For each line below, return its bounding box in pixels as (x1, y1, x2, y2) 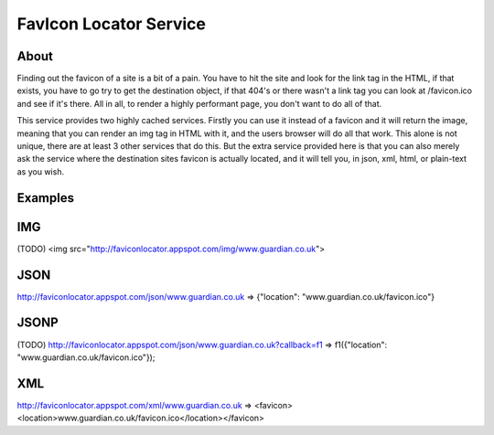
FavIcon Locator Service (16, 14, 206, 34)
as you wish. (16, 165, 64, 177)
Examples (16, 190, 75, 206)
